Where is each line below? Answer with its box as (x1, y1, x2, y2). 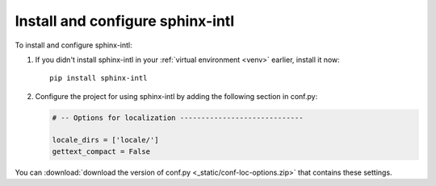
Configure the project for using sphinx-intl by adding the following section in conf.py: (35, 91, 318, 101)
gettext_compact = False (52, 147, 151, 156)
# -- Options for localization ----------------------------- (52, 113, 304, 122)
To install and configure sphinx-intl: (15, 40, 132, 50)
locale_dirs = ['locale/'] (52, 135, 159, 145)
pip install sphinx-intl (49, 73, 148, 83)
